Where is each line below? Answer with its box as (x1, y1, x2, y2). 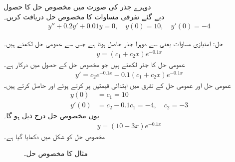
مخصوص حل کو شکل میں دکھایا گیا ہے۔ (3, 131, 105, 141)
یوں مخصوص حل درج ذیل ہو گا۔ (3, 110, 99, 121)
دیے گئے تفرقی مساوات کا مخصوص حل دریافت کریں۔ (3, 11, 165, 21)
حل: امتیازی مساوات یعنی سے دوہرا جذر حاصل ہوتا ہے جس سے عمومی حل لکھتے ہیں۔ (3, 38, 224, 49)
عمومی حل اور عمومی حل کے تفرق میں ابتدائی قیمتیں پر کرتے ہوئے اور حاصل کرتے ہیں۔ (3, 80, 232, 90)
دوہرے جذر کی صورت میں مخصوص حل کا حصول (3, 1, 151, 11)
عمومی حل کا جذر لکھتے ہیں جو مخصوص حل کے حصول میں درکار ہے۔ (3, 59, 185, 69)
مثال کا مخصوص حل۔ (23, 148, 88, 158)
